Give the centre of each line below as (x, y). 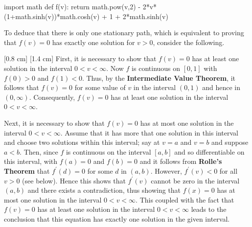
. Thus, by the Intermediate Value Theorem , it (159, 78)
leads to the (209, 209)
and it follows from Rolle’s (181, 161)
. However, (166, 170)
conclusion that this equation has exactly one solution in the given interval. (117, 218)
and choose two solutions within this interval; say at (82, 142)
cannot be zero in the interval (195, 180)
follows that (22, 87)
